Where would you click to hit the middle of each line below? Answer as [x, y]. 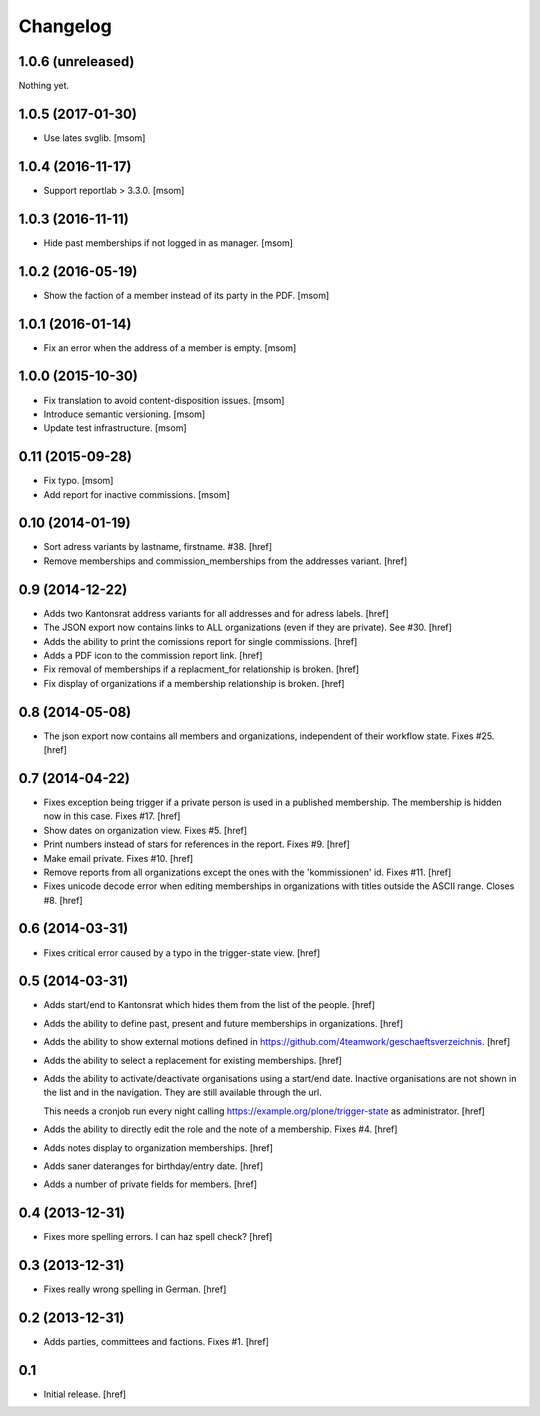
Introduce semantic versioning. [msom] [124, 414]
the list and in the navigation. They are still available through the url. [182, 1092]
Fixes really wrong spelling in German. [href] [135, 1289]
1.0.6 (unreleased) [76, 61]
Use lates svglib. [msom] [94, 137]
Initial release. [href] [85, 1394]
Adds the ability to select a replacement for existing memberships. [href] [192, 1060]
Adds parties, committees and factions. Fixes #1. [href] [156, 1342]
